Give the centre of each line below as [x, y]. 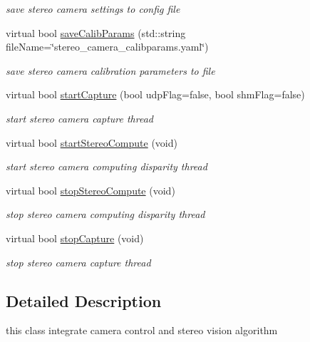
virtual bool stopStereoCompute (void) [91, 190]
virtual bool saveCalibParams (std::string [96, 32]
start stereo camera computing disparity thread [107, 166]
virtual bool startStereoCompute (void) [92, 142]
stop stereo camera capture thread [78, 262]
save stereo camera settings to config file [93, 9]
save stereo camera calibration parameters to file [110, 70]
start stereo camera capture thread [80, 118]
